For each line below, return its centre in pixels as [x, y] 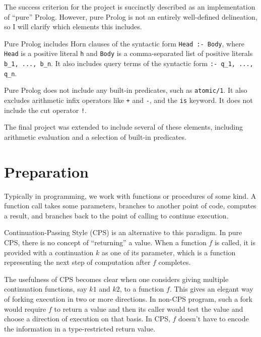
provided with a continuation [49, 252]
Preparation [46, 171]
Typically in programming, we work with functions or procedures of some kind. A [130, 195]
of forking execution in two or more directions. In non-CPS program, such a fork [128, 299]
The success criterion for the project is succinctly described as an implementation [130, 7]
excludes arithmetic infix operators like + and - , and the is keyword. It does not [128, 100]
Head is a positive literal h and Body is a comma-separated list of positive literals [128, 53]
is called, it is [235, 242]
